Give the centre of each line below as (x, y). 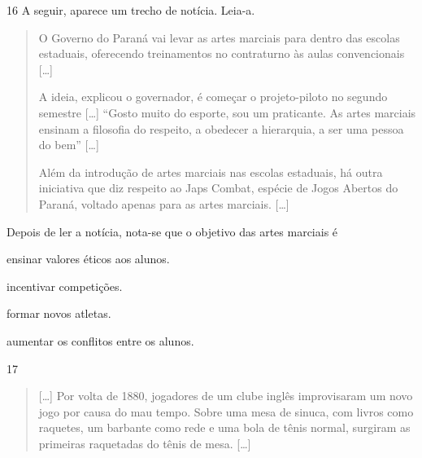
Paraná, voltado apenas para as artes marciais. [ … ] (164, 203)
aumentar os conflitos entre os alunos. (100, 340)
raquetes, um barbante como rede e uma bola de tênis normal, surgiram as (224, 427)
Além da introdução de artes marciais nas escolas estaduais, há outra (211, 172)
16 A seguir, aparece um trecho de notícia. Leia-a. (131, 10)
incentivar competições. (65, 286)
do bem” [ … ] (69, 145)
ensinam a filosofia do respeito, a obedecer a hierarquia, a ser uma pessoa (221, 128)
